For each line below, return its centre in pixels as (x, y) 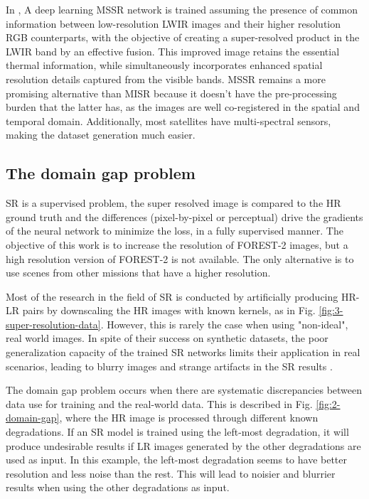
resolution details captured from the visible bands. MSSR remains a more (166, 79)
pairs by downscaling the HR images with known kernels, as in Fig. (169, 310)
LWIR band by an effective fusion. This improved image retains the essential (173, 51)
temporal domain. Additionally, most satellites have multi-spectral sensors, (169, 120)
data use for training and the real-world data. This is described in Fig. (159, 403)
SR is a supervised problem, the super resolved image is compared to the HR (173, 203)
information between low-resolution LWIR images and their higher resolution (173, 23)
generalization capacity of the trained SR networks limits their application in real (183, 352)
